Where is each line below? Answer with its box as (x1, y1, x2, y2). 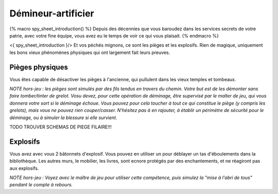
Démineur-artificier (9, 8, 95, 19)
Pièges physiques (9, 63, 68, 71)
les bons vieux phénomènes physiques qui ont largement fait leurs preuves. (9, 49, 170, 55)
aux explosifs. (9, 165, 39, 171)
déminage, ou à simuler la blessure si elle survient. (9, 114, 117, 121)
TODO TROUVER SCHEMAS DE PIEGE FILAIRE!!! (9, 124, 112, 130)
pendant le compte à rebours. (9, 182, 73, 188)
